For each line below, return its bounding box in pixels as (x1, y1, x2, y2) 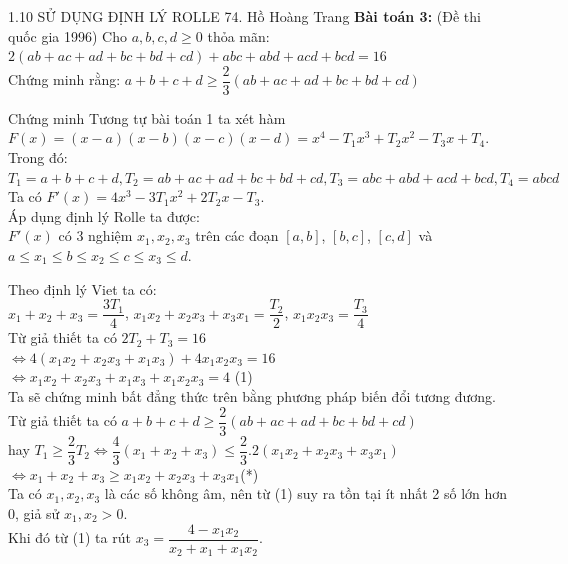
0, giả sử (8, 502, 60, 523)
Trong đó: (8, 147, 68, 168)
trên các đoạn (195, 225, 279, 246)
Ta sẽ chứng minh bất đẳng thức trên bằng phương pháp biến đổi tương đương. (8, 386, 496, 407)
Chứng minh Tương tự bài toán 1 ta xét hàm (8, 107, 286, 128)
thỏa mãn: (207, 25, 270, 46)
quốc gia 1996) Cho (8, 25, 127, 46)
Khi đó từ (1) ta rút (8, 527, 131, 547)
